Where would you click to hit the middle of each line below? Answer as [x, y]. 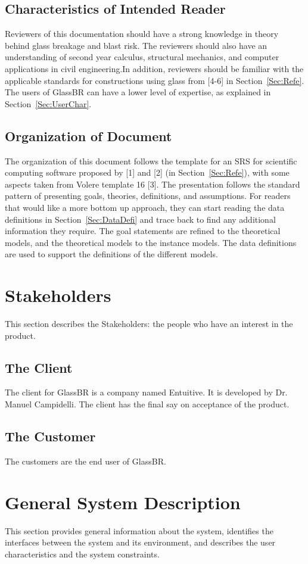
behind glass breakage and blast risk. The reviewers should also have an [136, 45]
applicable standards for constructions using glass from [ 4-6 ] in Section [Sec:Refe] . [155, 80]
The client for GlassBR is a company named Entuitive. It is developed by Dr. [146, 392]
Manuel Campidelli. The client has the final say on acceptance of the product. [147, 404]
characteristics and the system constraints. [82, 554]
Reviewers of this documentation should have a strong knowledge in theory [142, 34]
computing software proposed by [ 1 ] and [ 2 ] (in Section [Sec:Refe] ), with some [147, 172]
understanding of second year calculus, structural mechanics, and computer [142, 57]
